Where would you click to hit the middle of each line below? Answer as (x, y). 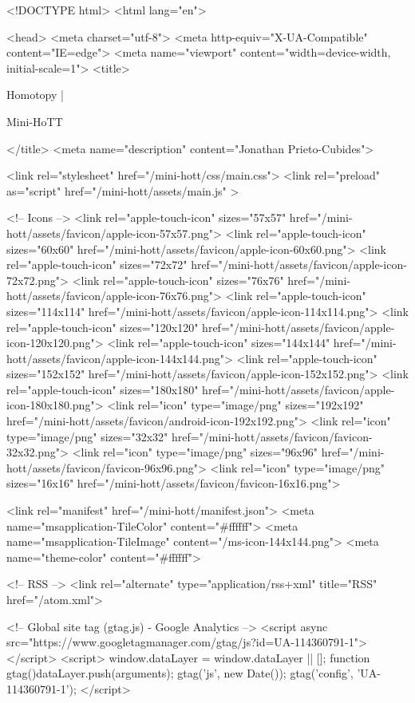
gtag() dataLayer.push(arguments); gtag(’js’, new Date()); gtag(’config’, (180, 673)
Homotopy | (35, 95)
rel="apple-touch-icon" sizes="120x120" (103, 327)
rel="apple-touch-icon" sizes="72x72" (97, 265)
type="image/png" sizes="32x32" (87, 436)
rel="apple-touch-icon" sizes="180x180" (103, 389)
